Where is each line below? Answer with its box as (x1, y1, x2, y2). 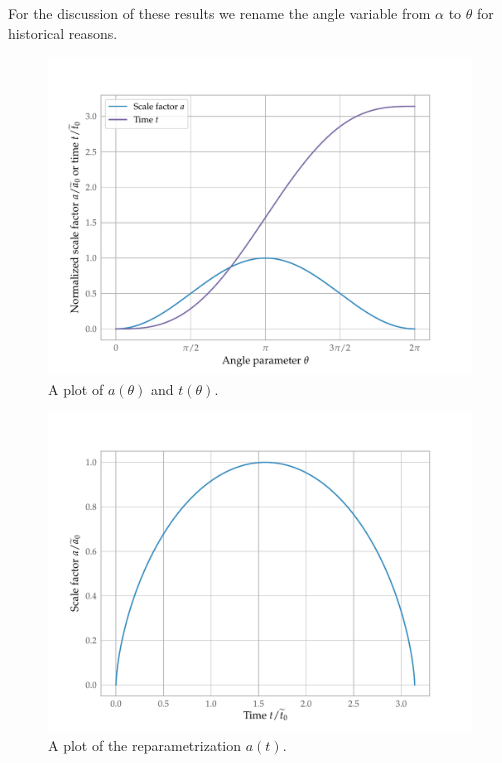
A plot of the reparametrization (48, 734, 242, 755)
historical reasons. (8, 22, 118, 43)
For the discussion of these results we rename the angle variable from (8, 3, 431, 23)
